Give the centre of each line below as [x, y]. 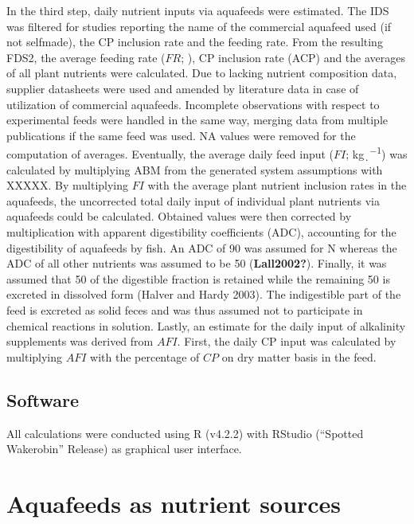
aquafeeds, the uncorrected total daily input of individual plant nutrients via [193, 200]
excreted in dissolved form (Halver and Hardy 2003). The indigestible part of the [204, 294]
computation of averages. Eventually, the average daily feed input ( [170, 154]
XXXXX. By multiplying [68, 185]
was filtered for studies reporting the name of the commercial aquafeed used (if [199, 26]
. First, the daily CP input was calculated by [287, 341]
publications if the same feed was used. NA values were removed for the [181, 135]
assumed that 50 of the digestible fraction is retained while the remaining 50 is [198, 278]
